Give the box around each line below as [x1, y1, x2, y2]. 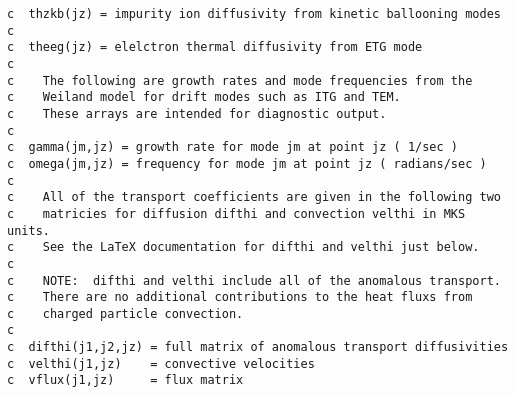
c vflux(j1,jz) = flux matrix [7, 373, 244, 388]
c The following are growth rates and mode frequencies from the [7, 73, 473, 88]
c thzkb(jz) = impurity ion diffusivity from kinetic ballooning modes [7, 7, 501, 21]
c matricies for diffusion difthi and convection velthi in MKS [7, 206, 466, 221]
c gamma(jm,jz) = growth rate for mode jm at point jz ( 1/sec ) [7, 140, 459, 155]
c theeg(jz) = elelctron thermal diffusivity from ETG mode [7, 40, 423, 55]
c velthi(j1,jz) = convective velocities [7, 356, 315, 371]
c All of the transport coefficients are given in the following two [7, 190, 501, 205]
